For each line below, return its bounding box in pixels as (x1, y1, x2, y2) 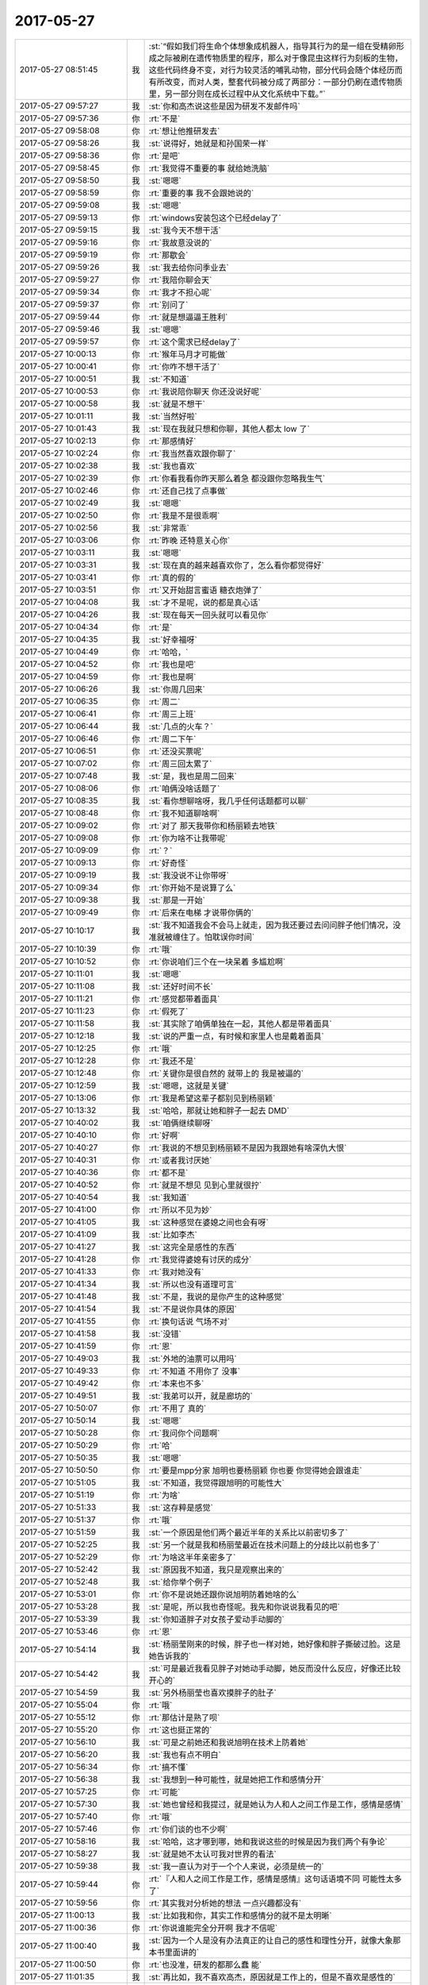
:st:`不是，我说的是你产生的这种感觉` (148, 1291, 285, 1302)
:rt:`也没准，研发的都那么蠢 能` (148, 1959, 262, 1970)
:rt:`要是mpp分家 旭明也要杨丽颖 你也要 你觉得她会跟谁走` (148, 1465, 362, 1476)
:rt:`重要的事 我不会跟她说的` (148, 187, 254, 198)
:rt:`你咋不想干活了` (148, 361, 220, 372)
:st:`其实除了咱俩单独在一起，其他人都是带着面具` (148, 1018, 332, 1029)
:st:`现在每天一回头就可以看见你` (148, 609, 269, 620)
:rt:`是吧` (148, 150, 181, 161)
